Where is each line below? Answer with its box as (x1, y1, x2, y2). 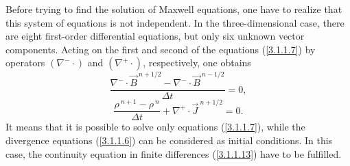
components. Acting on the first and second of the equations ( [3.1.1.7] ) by (5, 42, 316, 56)
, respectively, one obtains (143, 55, 251, 70)
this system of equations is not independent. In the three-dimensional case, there (5, 15, 345, 29)
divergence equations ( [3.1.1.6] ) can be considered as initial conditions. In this (5, 133, 333, 148)
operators (5, 55, 45, 70)
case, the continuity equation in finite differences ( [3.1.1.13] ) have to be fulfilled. (5, 146, 342, 161)
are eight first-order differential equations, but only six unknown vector (5, 29, 305, 43)
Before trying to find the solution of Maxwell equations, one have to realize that (5, 2, 342, 16)
